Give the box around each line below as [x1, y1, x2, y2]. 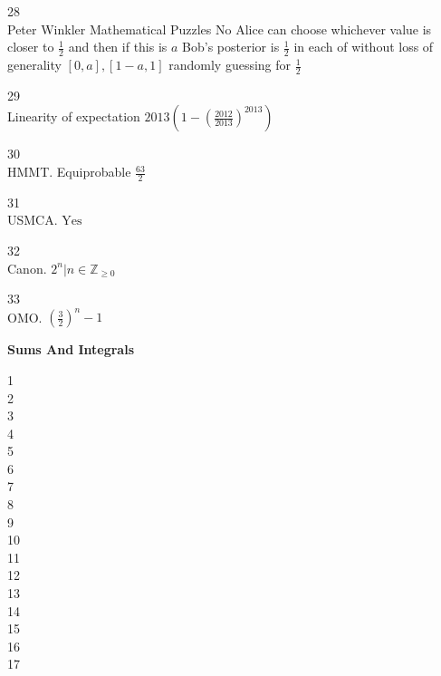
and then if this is [68, 37, 168, 56]
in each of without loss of [293, 37, 434, 56]
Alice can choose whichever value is [235, 19, 432, 38]
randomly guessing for [168, 55, 292, 74]
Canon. [7, 258, 47, 277]
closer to [7, 37, 54, 56]
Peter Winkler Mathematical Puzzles [7, 19, 212, 38]
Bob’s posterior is [182, 37, 280, 56]
